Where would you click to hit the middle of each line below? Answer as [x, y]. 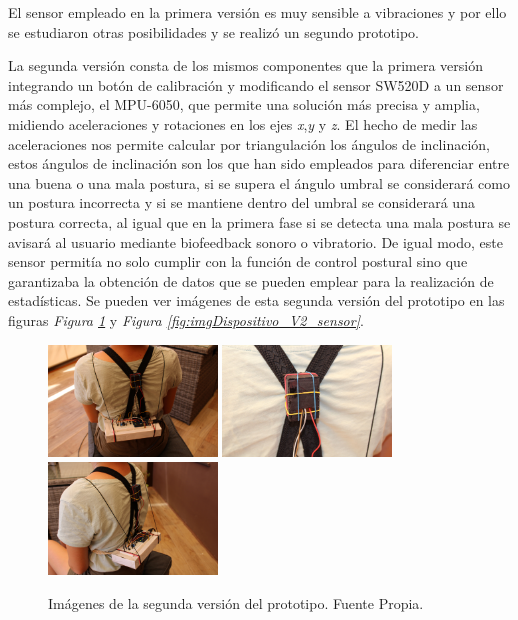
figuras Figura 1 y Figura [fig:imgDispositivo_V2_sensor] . [186, 319]
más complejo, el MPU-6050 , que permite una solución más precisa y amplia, [244, 104]
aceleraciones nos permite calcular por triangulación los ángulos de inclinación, [249, 143]
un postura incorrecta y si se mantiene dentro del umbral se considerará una [241, 202]
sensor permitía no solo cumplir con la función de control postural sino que [238, 261]
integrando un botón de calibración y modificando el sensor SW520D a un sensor [256, 84]
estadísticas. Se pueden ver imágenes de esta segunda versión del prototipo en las [256, 300]
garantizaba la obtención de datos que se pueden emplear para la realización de [251, 280]
